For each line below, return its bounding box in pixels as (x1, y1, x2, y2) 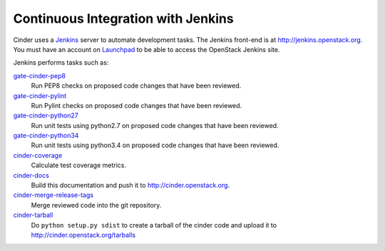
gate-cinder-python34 (13, 132, 79, 140)
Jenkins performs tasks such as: (13, 58, 109, 67)
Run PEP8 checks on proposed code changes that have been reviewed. (31, 82, 242, 90)
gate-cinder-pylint (13, 91, 67, 100)
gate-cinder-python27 (13, 111, 78, 120)
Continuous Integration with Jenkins (13, 11, 235, 26)
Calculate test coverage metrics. (31, 161, 126, 170)
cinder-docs (13, 171, 49, 179)
